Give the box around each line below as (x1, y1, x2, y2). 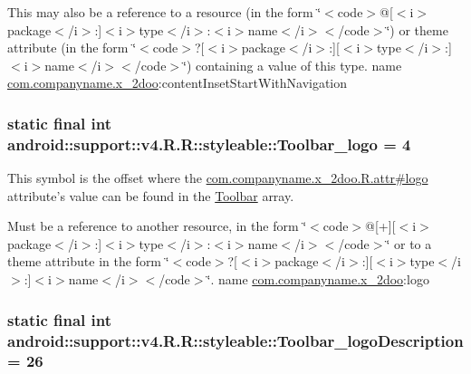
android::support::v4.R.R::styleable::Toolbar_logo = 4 (7, 132, 411, 155)
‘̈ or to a (386, 234, 432, 253)
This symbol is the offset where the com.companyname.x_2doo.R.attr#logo (7, 168, 428, 187)
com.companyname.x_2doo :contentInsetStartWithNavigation (7, 73, 348, 92)
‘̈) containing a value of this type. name (183, 55, 402, 74)
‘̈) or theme (386, 20, 448, 39)
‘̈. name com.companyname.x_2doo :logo (207, 270, 429, 289)
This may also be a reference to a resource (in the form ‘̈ (7, 3, 322, 21)
